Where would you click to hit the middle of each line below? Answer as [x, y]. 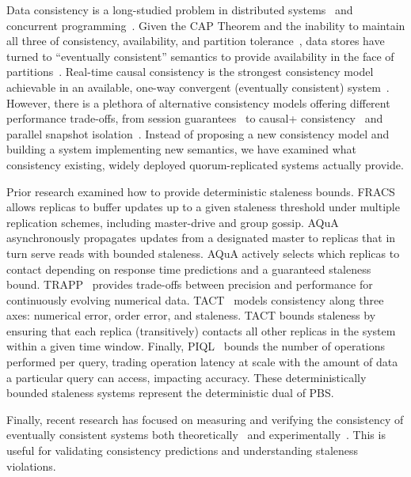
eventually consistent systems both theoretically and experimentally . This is [196, 435]
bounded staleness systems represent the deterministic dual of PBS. [170, 393]
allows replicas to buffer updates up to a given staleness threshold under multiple [203, 207]
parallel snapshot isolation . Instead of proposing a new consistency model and [198, 133]
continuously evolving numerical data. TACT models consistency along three [195, 299]
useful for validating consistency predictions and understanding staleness [183, 450]
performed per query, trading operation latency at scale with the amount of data [202, 362]
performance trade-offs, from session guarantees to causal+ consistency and [195, 118]
